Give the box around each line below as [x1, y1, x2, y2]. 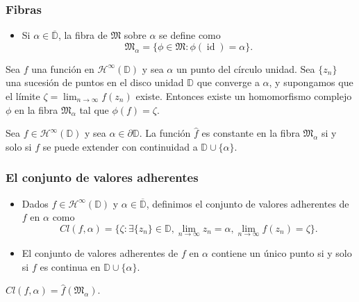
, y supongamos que [269, 75, 353, 90]
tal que [79, 102, 109, 117]
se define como [159, 28, 221, 42]
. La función [139, 126, 191, 140]
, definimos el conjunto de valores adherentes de [146, 196, 349, 210]
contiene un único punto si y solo [211, 246, 352, 260]
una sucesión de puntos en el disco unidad [6, 75, 184, 90]
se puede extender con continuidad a [42, 139, 198, 153]
